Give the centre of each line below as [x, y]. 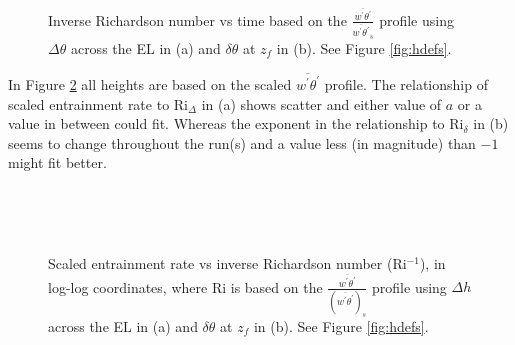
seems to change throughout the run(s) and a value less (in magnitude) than [242, 142]
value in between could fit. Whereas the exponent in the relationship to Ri [236, 123]
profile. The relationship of [406, 83]
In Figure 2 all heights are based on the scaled [150, 83]
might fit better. [57, 162]
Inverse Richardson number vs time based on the [197, 19]
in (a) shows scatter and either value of [321, 103]
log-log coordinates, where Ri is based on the [185, 286]
